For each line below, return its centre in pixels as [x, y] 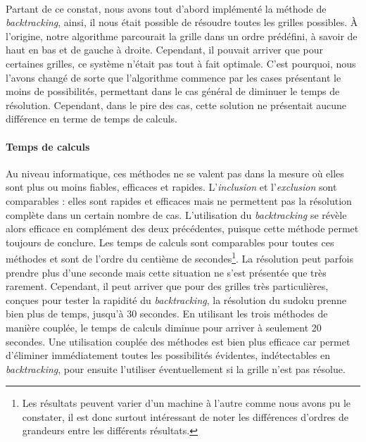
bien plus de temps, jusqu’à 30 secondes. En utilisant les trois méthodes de [167, 314]
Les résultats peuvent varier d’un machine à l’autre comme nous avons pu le [186, 403]
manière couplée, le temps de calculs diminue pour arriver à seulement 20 [164, 327]
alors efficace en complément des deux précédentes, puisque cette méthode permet [182, 228]
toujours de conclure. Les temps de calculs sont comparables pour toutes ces [170, 242]
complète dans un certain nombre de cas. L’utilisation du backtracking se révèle [176, 214]
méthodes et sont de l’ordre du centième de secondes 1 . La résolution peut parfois [179, 257]
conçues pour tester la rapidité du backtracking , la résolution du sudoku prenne [176, 299]
